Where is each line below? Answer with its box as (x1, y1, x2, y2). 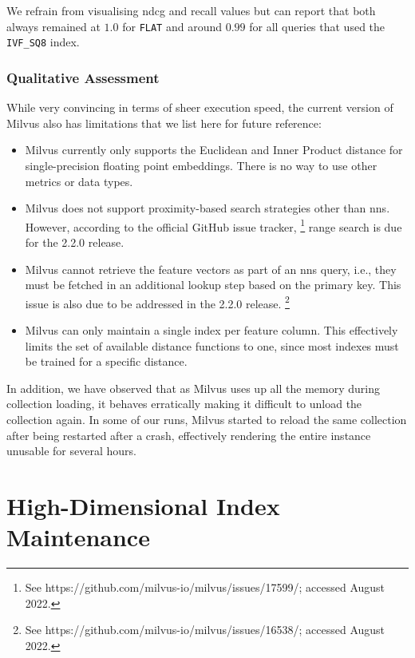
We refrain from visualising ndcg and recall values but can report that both (6, 2, 376, 18)
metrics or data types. (25, 172, 133, 189)
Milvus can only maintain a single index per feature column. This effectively (25, 321, 398, 338)
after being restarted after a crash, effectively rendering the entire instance (6, 426, 371, 443)
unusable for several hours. (6, 442, 136, 459)
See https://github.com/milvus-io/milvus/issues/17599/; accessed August (25, 579, 385, 596)
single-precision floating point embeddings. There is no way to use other (25, 157, 377, 173)
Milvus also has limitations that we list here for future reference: (6, 114, 322, 131)
